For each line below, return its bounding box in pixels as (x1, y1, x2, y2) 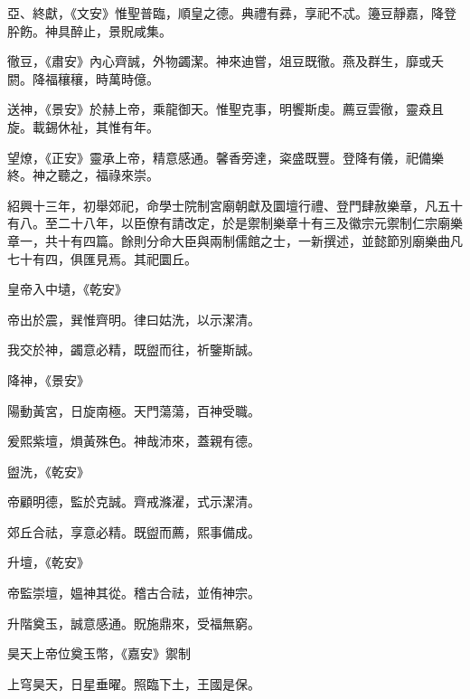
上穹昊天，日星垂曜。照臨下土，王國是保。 (7, 674, 260, 693)
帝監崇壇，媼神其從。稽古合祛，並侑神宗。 (7, 583, 260, 602)
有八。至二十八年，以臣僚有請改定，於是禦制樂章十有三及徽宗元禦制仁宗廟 (7, 213, 450, 232)
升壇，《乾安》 (7, 553, 89, 571)
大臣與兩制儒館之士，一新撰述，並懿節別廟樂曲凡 (171, 231, 463, 250)
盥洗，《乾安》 (7, 461, 89, 480)
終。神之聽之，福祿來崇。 (7, 165, 159, 184)
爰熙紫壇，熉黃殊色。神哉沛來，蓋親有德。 (7, 431, 260, 450)
